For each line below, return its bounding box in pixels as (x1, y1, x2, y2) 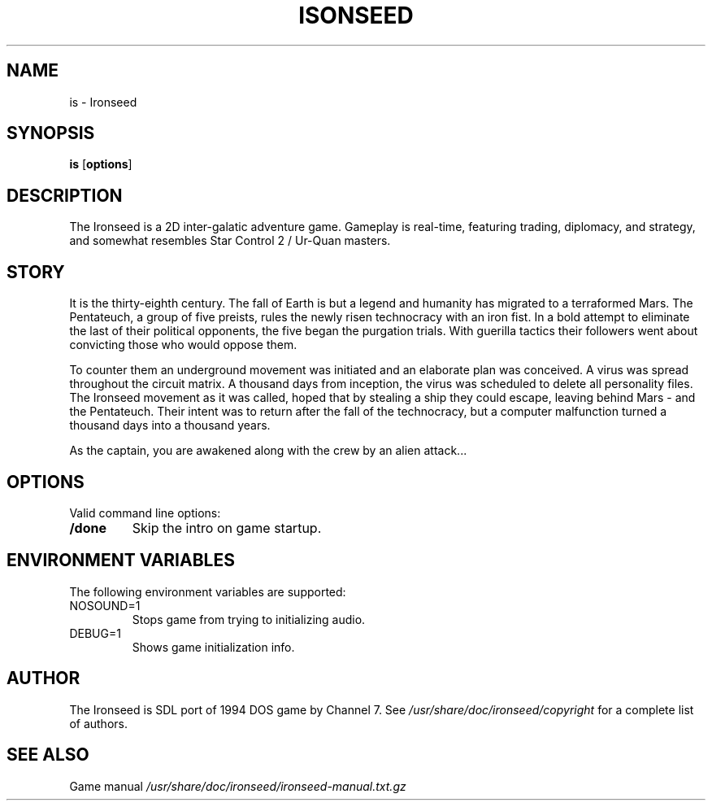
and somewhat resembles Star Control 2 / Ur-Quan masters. (69, 233, 391, 248)
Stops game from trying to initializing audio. (132, 612, 366, 626)
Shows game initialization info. (132, 639, 295, 654)
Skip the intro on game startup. (132, 519, 322, 536)
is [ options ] (69, 157, 132, 172)
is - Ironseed (69, 94, 137, 109)
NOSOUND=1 (69, 598, 141, 613)
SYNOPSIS (7, 123, 95, 144)
